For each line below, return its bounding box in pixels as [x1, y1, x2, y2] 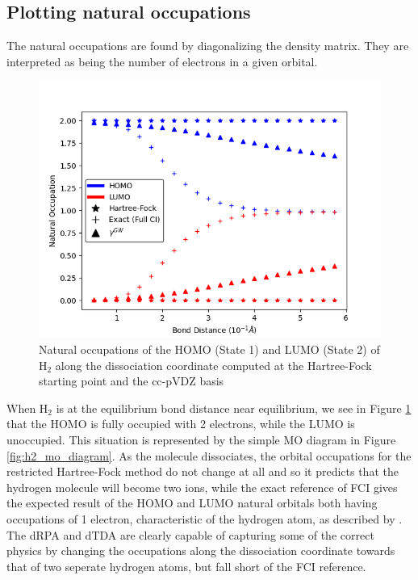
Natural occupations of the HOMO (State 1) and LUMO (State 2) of [39, 340, 380, 357]
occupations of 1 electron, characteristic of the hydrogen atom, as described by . [6, 510, 403, 527]
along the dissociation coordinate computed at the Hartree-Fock [55, 356, 372, 373]
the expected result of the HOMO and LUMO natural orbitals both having [6, 494, 378, 511]
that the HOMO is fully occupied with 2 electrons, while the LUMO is [6, 415, 355, 432]
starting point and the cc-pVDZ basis [39, 372, 224, 389]
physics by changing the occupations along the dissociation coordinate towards [6, 542, 395, 559]
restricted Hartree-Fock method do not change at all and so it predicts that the [6, 463, 399, 480]
